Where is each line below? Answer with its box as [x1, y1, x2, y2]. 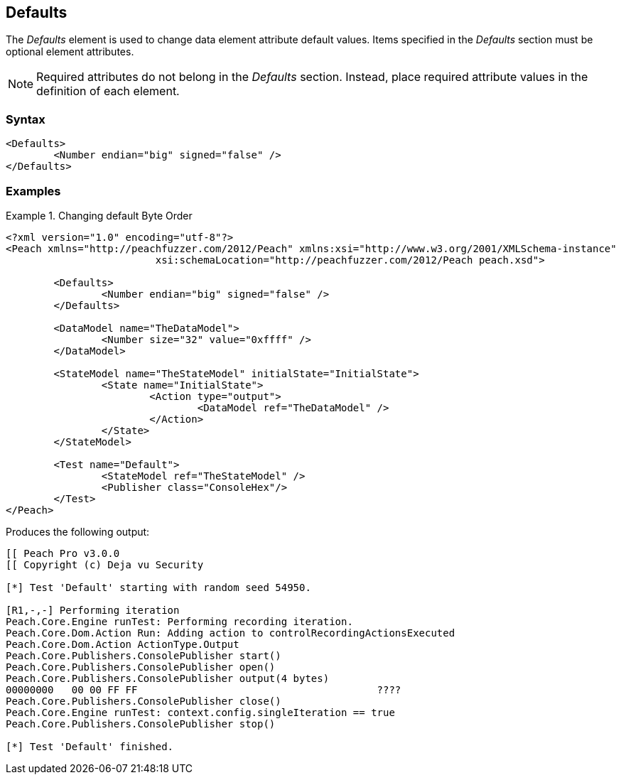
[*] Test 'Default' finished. [6, 740, 174, 752]
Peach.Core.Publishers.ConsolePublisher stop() [6, 717, 276, 730]
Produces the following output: [6, 525, 150, 538]
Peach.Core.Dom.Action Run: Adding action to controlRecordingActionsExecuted [6, 627, 455, 639]
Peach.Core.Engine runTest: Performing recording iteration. [6, 615, 353, 627]
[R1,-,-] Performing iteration [6, 604, 180, 616]
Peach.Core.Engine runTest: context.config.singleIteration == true [6, 706, 395, 718]
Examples [6, 183, 61, 198]
